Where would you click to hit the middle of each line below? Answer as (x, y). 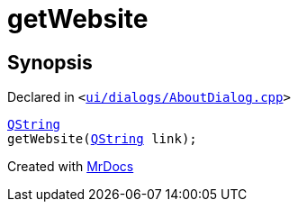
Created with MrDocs (71, 167)
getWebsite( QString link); (102, 139)
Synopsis (50, 62)
